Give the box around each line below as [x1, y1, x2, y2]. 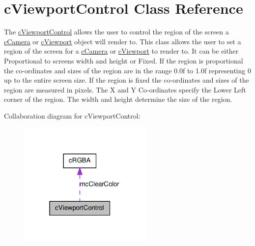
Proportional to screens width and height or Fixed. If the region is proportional [4, 55, 243, 65]
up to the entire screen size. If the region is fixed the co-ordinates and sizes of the [4, 75, 249, 85]
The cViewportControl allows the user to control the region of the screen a [4, 27, 229, 37]
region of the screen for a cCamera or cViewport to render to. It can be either [4, 46, 239, 56]
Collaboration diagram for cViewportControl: [4, 110, 141, 121]
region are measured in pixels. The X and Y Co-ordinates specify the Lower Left [4, 84, 246, 94]
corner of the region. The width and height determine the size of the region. [4, 94, 232, 104]
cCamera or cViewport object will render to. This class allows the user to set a [4, 36, 241, 46]
